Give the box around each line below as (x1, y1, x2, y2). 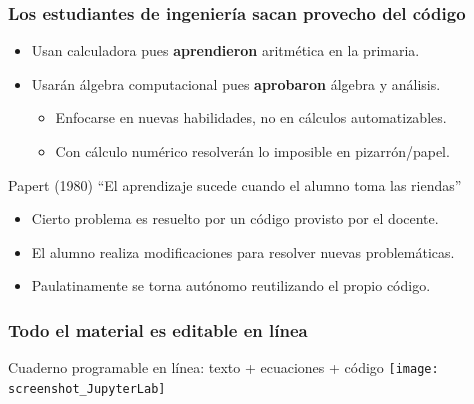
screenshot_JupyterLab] (8, 381, 166, 396)
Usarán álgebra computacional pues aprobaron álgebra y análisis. (31, 73, 441, 94)
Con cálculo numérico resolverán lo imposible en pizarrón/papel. (55, 141, 450, 161)
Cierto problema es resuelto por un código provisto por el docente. (31, 208, 439, 229)
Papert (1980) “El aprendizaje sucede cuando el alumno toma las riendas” (8, 174, 462, 195)
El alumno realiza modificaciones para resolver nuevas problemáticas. (31, 241, 455, 262)
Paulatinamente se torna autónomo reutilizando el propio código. (31, 275, 431, 296)
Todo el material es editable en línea (8, 317, 308, 342)
